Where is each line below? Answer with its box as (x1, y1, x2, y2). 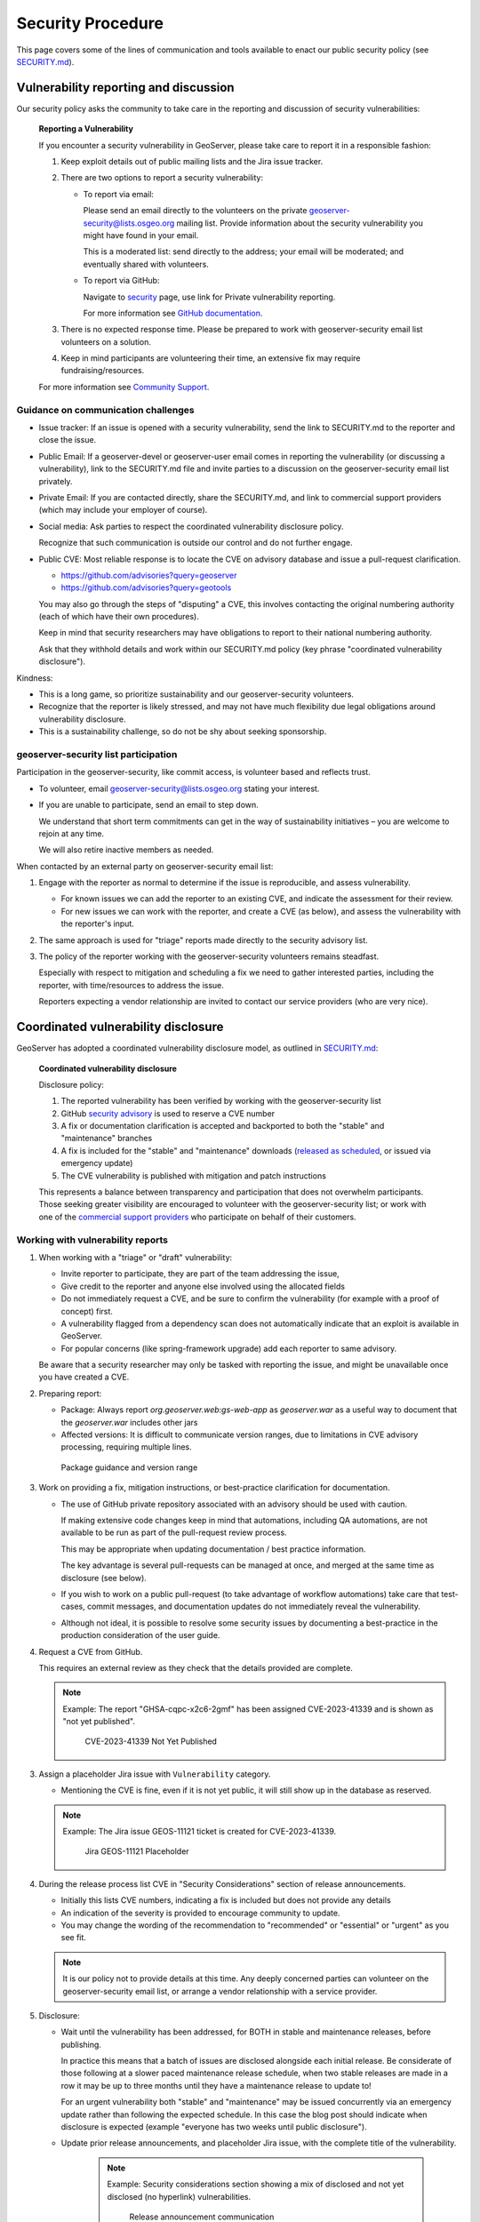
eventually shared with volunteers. (83, 259, 209, 269)
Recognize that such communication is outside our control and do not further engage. (38, 538, 353, 548)
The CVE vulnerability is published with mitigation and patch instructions (60, 1170, 326, 1181)
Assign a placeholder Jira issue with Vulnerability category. (38, 1769, 271, 1779)
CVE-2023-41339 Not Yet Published (84, 1736, 218, 1746)
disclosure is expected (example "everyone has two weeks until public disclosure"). (60, 2122, 368, 2132)
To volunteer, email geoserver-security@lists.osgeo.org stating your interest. (38, 783, 320, 794)
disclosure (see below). (60, 1572, 147, 1583)
